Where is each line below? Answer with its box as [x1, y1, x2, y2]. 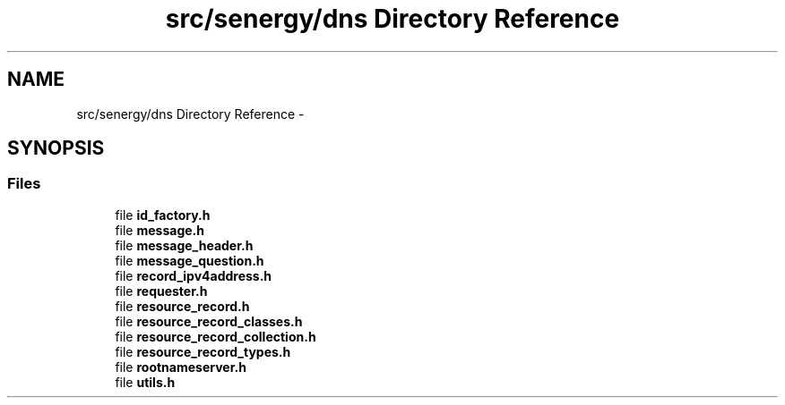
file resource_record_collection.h [115, 328, 316, 344]
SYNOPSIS [7, 137, 105, 160]
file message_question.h [115, 252, 264, 268]
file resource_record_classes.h [115, 313, 303, 329]
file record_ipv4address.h [115, 267, 272, 283]
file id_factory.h [115, 207, 211, 223]
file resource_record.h [115, 298, 250, 314]
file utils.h [115, 374, 176, 390]
